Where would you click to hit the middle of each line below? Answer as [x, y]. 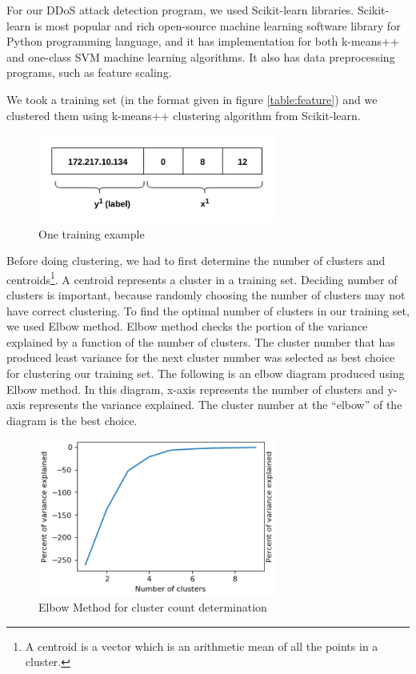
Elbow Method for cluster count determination [153, 607]
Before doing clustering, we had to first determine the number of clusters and [196, 261]
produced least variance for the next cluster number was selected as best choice [201, 357]
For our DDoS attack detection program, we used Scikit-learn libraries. [180, 10]
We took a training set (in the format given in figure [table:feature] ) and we [192, 99]
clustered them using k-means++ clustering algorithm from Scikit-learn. [184, 115]
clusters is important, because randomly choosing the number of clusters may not [206, 295]
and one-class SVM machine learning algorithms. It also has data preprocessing [201, 56]
